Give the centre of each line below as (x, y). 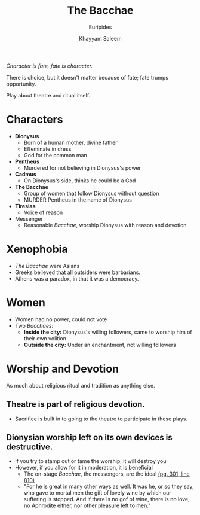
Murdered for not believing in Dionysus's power (82, 167)
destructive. (30, 447)
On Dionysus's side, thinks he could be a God (80, 181)
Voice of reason (43, 212)
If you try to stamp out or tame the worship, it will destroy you (90, 461)
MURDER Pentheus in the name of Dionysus (78, 199)
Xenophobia (37, 249)
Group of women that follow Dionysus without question (91, 193)
